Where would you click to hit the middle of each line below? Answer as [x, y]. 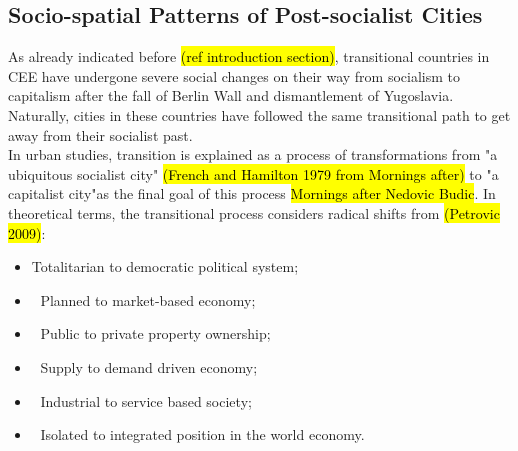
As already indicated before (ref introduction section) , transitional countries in [249, 56]
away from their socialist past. [100, 134]
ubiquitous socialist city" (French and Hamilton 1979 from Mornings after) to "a [253, 173]
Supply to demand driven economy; [149, 366]
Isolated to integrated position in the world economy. [202, 434]
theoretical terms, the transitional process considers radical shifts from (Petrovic [254, 212]
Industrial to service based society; [146, 400]
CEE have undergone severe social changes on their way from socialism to [234, 75]
